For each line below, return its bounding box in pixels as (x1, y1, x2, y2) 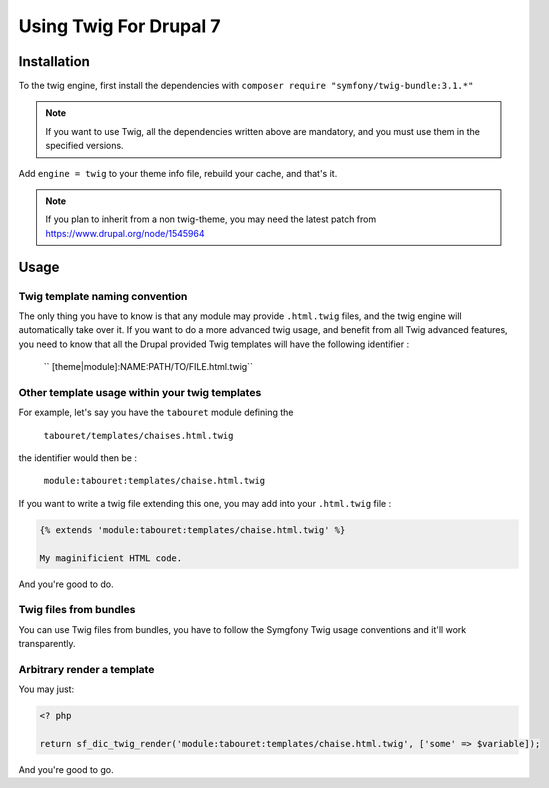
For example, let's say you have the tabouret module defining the (18, 406, 294, 419)
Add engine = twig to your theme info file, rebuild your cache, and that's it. (18, 167, 338, 179)
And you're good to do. (18, 578, 114, 590)
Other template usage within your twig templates (18, 385, 262, 399)
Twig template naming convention (18, 289, 188, 303)
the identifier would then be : (18, 452, 137, 464)
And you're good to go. (18, 764, 114, 775)
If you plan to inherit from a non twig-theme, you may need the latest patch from (45, 213, 377, 225)
